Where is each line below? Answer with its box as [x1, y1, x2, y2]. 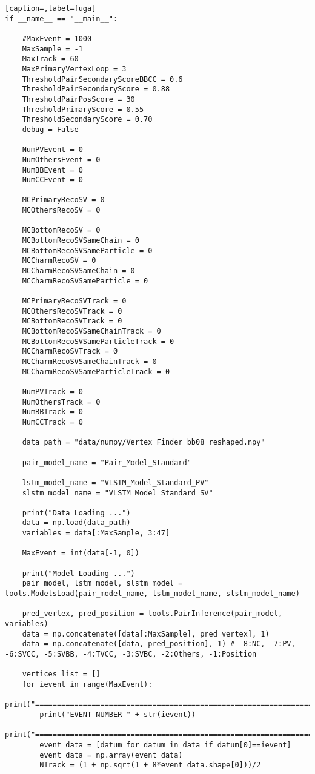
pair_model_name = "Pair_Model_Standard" [22, 458, 191, 467]
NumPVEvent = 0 [22, 145, 83, 154]
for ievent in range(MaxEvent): [22, 680, 153, 689]
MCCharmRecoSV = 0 [22, 256, 96, 265]
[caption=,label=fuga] [5, 4, 96, 13]
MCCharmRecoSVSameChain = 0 [22, 266, 135, 276]
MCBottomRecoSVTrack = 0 [22, 317, 122, 326]
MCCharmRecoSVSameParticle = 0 [22, 276, 148, 285]
